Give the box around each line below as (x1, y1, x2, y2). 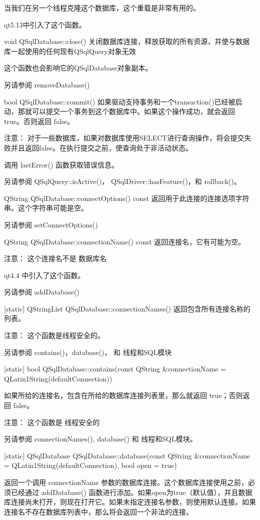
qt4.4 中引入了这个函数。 (4, 269, 85, 280)
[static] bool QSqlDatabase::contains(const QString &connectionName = (4, 363, 226, 374)
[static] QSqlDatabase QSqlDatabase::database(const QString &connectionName (4, 450, 250, 460)
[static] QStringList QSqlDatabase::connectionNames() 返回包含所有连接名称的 (4, 303, 250, 313)
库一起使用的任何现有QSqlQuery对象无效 (4, 45, 136, 56)
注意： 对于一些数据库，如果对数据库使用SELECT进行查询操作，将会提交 (4, 132, 244, 143)
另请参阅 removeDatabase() (4, 79, 90, 89)
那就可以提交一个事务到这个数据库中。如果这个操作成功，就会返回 (17, 106, 235, 116)
